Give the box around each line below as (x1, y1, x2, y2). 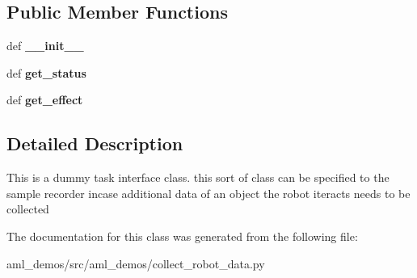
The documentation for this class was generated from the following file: (6, 227, 358, 244)
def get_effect (6, 91, 83, 108)
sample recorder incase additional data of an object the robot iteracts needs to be (6, 184, 411, 201)
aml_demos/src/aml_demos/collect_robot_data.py (6, 255, 265, 272)
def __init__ (6, 37, 84, 54)
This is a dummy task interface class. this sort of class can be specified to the (6, 169, 390, 186)
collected (6, 200, 49, 217)
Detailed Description (6, 131, 183, 156)
